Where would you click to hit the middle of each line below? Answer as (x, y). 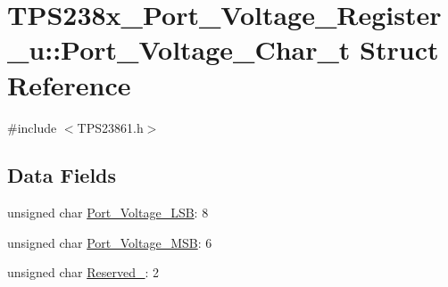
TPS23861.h (110, 127)
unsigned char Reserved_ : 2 (83, 272)
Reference (69, 84)
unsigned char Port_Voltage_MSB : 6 (110, 242)
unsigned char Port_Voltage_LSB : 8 (108, 213)
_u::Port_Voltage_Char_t (179, 49)
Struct (399, 49)
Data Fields (62, 175)
